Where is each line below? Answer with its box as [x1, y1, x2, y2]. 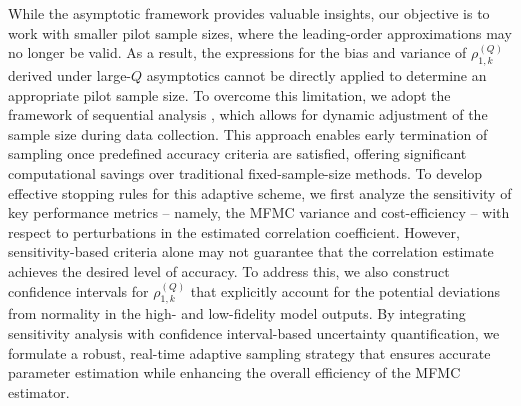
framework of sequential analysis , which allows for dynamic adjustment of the [8, 104, 488, 125]
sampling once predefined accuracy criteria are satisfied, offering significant [8, 143, 467, 164]
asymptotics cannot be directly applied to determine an [146, 64, 487, 85]
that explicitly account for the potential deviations [190, 280, 501, 301]
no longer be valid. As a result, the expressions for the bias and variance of [8, 42, 467, 63]
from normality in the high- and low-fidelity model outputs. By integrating [8, 303, 466, 324]
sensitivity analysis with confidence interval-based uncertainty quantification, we [8, 322, 500, 343]
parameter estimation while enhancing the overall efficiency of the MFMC [8, 362, 461, 383]
